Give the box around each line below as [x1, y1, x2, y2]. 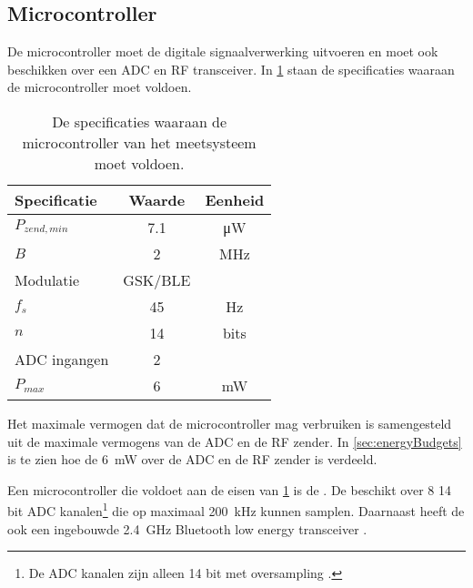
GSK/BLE [123, 269, 191, 290]
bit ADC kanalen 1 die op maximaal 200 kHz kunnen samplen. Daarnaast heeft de [7, 499, 465, 521]
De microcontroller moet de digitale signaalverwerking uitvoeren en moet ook [7, 42, 438, 61]
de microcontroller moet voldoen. [7, 77, 192, 96]
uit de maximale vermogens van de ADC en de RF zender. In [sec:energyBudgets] [7, 431, 462, 451]
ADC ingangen [15, 348, 109, 370]
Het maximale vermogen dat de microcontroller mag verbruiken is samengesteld [7, 413, 452, 432]
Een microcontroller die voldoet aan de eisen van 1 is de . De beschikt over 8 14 [7, 480, 452, 499]
